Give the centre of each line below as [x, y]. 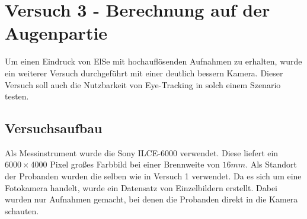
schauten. [22, 210]
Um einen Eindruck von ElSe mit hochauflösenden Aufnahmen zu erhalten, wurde [153, 61]
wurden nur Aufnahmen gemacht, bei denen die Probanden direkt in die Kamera [151, 199]
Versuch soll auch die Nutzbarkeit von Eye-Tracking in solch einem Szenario [143, 84]
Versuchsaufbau [54, 128]
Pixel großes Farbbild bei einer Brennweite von [135, 164]
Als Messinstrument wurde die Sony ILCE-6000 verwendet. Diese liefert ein [142, 152]
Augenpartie [56, 33]
